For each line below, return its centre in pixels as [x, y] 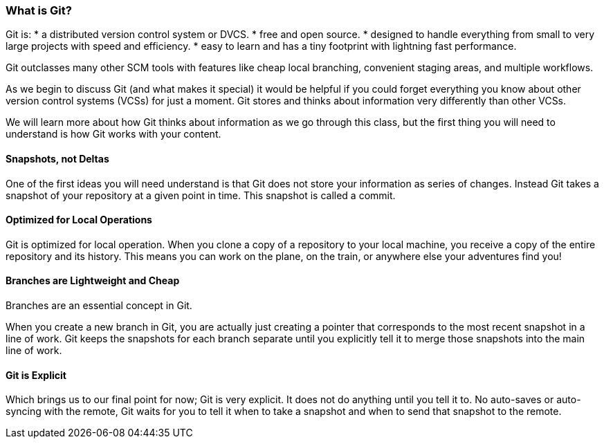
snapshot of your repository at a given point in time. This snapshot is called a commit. [201, 195]
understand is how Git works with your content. [113, 134]
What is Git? [39, 10]
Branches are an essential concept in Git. [99, 306]
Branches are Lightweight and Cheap [93, 281]
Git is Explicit [36, 375]
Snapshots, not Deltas [57, 158]
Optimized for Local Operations [79, 220]
